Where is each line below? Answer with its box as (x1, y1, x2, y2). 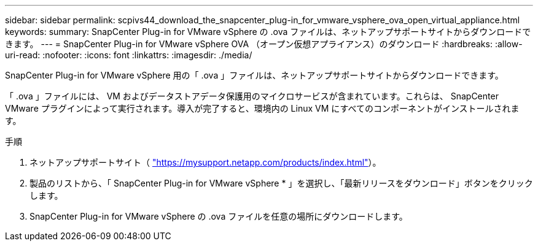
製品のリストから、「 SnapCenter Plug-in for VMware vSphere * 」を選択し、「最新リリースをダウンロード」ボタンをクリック (29, 178, 533, 188)
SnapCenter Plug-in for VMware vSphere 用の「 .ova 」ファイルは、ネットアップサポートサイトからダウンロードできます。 (5, 70, 504, 80)
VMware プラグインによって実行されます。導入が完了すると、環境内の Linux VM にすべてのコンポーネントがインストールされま (5, 103, 520, 113)
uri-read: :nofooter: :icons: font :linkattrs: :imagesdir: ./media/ (5, 50, 252, 60)
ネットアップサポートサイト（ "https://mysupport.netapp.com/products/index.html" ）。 (29, 157, 381, 167)
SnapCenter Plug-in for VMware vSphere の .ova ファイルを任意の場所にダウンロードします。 (29, 211, 408, 221)
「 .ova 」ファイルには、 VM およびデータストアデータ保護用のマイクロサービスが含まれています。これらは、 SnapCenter (5, 91, 499, 101)
